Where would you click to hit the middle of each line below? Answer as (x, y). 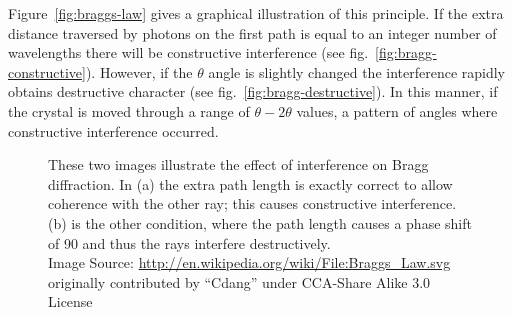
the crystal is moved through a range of (129, 110)
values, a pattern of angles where (397, 110)
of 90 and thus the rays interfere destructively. (189, 242)
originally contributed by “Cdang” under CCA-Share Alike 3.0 (239, 281)
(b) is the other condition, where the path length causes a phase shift (260, 222)
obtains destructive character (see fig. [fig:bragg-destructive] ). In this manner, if (253, 91)
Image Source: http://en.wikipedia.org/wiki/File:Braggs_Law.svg (249, 262)
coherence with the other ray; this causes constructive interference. (252, 203)
